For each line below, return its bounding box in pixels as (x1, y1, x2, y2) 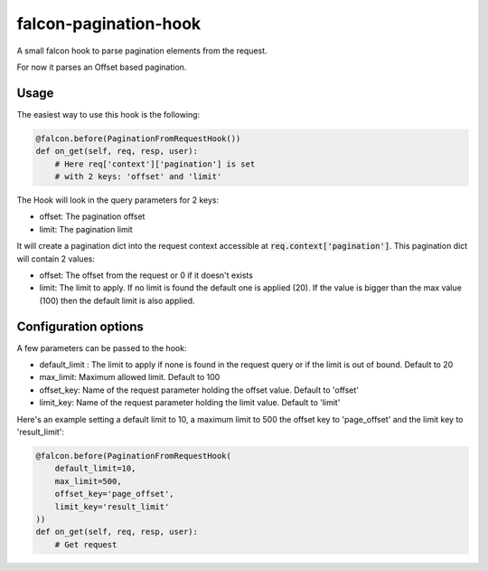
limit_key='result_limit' (54, 501, 170, 511)
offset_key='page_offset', (54, 489, 175, 500)
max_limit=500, (54, 476, 122, 486)
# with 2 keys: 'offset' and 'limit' (54, 172, 222, 181)
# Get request (54, 539, 117, 549)
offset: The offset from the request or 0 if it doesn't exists (39, 270, 253, 281)
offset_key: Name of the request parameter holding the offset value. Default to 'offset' (39, 385, 359, 395)
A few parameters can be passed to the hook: (16, 342, 187, 353)
